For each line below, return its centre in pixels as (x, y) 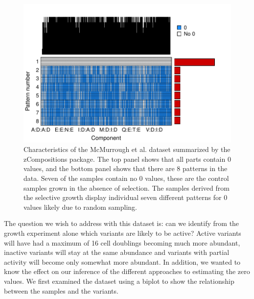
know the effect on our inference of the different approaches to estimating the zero (127, 271)
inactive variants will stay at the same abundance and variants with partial (117, 252)
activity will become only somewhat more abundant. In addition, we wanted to (122, 262)
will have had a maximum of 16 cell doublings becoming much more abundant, (122, 242)
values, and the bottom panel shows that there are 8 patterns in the (126, 168)
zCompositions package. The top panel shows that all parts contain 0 (127, 159)
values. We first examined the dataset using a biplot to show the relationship (119, 281)
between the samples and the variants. (61, 290)
